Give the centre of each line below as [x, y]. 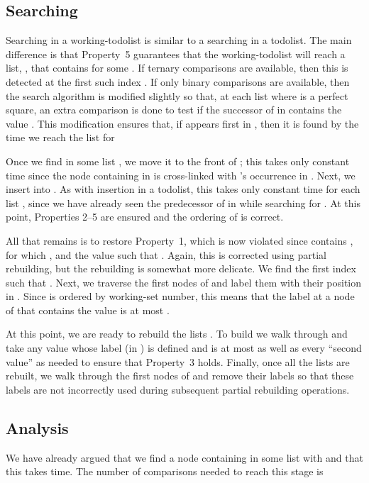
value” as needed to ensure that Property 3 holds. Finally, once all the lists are [178, 361]
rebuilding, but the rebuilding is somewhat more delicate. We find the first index [181, 268]
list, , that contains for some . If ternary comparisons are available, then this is [177, 68]
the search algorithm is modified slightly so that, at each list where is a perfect [177, 95]
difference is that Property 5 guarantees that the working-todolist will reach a [176, 54]
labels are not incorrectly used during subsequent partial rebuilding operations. [178, 389]
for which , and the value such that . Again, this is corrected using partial [166, 254]
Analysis [37, 427]
